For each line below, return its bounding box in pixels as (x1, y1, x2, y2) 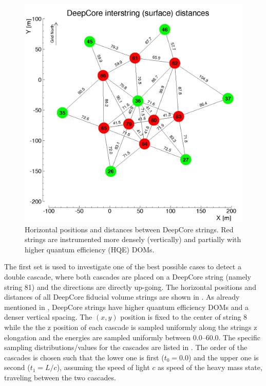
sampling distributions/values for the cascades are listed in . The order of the (4, 342, 248, 353)
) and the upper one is (188, 352, 259, 362)
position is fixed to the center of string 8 (120, 311, 248, 322)
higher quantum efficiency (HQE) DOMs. (25, 244, 155, 254)
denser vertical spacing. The (4, 311, 92, 322)
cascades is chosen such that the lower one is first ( (4, 352, 164, 362)
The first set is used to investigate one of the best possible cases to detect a (4, 261, 241, 272)
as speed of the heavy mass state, (158, 362, 262, 373)
